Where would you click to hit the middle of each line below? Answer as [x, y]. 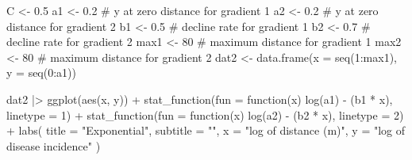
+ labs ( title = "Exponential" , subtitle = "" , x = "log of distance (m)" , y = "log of [206, 130]
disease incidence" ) [54, 145]
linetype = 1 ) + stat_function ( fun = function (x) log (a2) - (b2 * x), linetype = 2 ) [205, 114]
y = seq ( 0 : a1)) [42, 72]
